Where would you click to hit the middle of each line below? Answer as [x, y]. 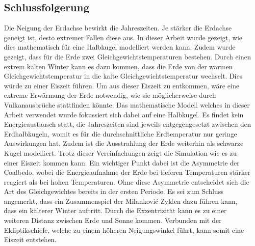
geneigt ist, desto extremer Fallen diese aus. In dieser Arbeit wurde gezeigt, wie [123, 37]
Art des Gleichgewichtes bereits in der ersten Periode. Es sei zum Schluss [114, 191]
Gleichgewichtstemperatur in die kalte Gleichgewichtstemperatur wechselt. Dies [123, 76]
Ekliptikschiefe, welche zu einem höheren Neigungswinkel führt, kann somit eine [124, 230]
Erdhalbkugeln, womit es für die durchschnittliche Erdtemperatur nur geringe [121, 133]
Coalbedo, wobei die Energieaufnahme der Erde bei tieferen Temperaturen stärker [127, 172]
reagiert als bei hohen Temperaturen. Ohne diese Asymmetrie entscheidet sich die [127, 181]
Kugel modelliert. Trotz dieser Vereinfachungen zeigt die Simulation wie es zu [120, 152]
